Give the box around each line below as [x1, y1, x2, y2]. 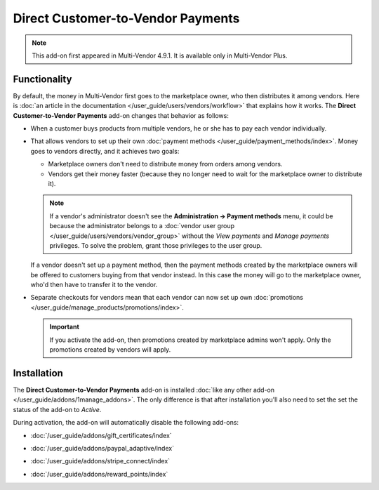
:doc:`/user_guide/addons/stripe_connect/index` [30, 457, 171, 465]
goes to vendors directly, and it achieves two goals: [30, 147, 180, 155]
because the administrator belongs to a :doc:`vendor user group [49, 222, 235, 230]
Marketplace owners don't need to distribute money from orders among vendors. [48, 160, 283, 168]
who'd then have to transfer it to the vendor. [30, 281, 158, 289]
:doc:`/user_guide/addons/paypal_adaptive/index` [30, 444, 175, 452]
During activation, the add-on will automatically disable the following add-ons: [13, 418, 239, 427]
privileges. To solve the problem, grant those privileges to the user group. [49, 241, 262, 249]
